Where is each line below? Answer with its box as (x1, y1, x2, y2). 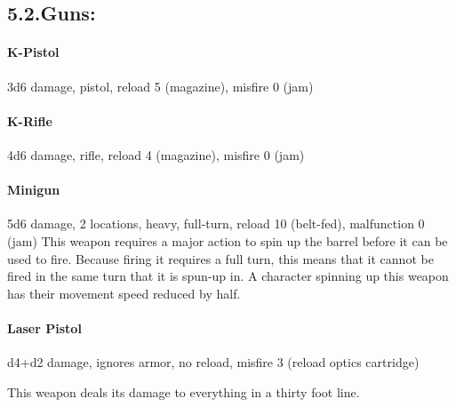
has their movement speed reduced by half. (7, 283, 241, 302)
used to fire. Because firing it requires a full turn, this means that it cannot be (7, 249, 434, 267)
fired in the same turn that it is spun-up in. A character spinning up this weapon (7, 267, 449, 285)
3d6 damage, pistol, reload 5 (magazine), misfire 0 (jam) (7, 76, 314, 95)
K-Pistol (7, 43, 60, 61)
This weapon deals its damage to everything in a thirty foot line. (7, 382, 360, 401)
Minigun (7, 180, 60, 199)
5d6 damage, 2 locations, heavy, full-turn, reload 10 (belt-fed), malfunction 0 (7, 214, 425, 233)
